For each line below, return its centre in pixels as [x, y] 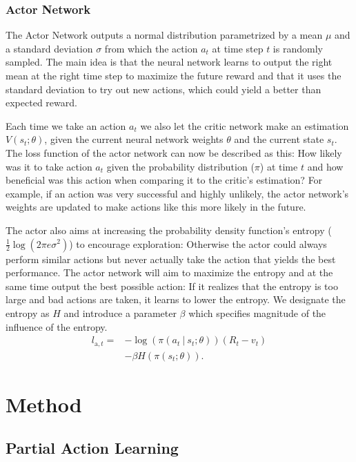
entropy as [28, 312]
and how [325, 166]
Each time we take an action [66, 125]
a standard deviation [49, 48]
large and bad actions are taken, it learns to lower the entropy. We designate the [176, 299]
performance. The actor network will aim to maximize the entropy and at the [169, 272]
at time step [238, 48]
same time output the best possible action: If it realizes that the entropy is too [172, 286]
